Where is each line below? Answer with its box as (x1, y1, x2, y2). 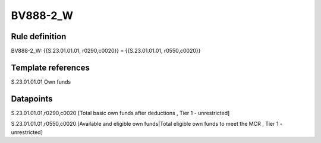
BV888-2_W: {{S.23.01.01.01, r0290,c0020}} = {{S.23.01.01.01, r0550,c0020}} (11, 47, 201, 55)
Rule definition (11, 31, 67, 42)
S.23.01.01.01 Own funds (11, 78, 71, 85)
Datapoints (11, 94, 53, 104)
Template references (11, 62, 90, 72)
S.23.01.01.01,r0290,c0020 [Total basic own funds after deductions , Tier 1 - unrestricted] (11, 109, 230, 116)
